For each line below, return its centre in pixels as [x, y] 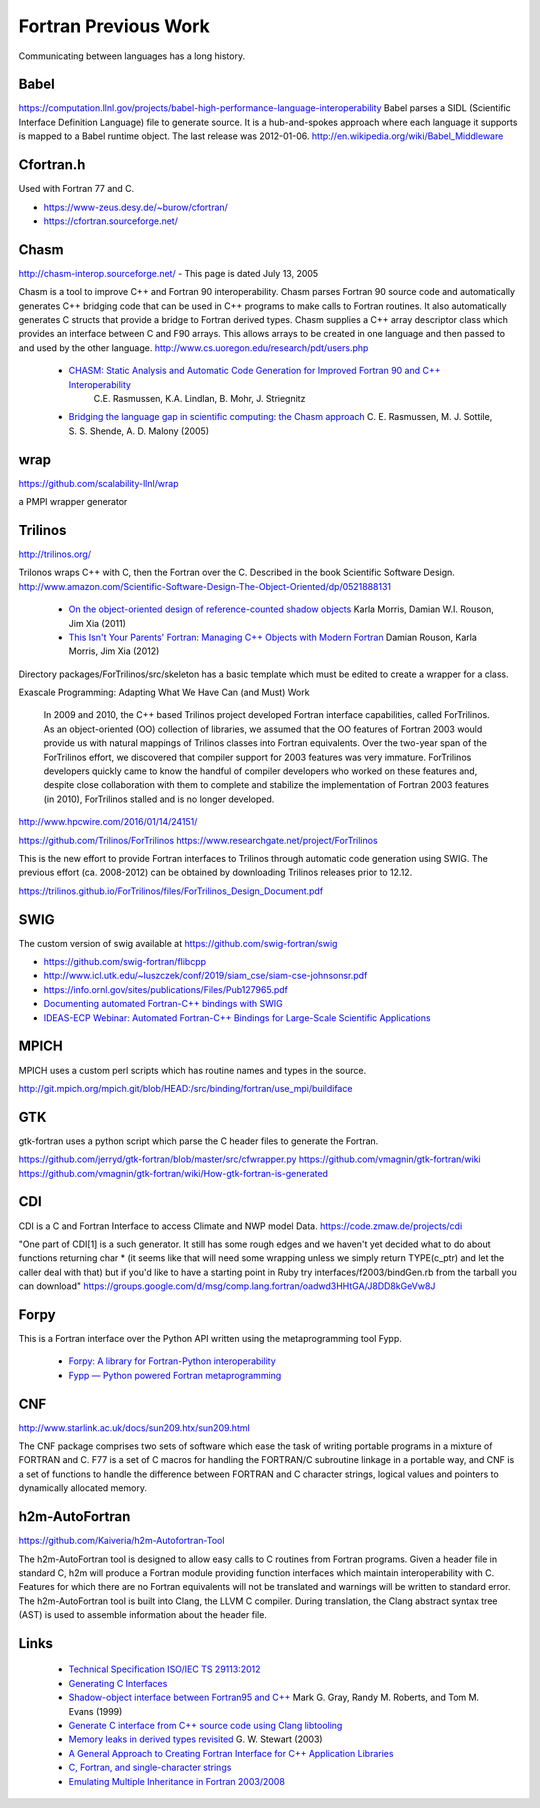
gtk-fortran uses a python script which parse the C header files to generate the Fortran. [198, 1141]
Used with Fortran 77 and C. [76, 189]
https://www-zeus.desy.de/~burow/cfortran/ [136, 207]
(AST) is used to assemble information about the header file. [142, 1615]
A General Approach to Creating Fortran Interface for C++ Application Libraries [231, 1753]
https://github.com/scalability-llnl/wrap [98, 483]
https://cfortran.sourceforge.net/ [111, 221]
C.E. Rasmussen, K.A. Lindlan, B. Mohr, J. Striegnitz [199, 398]
